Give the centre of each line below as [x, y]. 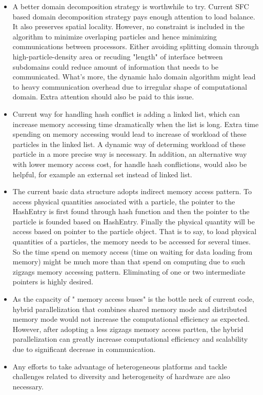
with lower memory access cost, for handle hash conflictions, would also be [130, 164]
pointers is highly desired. [53, 282]
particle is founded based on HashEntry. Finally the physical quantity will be [134, 221]
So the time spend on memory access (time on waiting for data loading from [133, 251]
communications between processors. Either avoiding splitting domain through [136, 46]
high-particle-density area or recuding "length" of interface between [118, 56]
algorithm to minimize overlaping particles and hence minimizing [115, 36]
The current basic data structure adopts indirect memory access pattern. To [132, 191]
